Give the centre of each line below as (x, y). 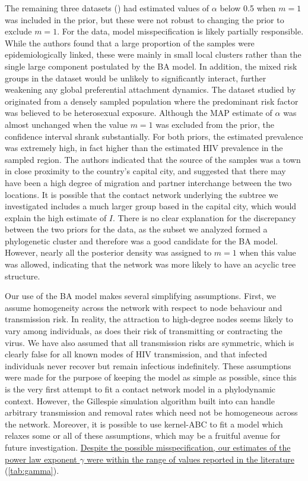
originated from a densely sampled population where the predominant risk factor (152, 101)
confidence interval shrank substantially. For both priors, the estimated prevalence (154, 136)
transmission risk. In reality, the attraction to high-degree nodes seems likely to (149, 319)
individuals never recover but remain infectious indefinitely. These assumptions (148, 365)
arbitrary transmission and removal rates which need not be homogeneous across (151, 412)
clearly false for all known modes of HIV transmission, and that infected (136, 354)
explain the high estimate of (56, 217)
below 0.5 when (248, 8)
